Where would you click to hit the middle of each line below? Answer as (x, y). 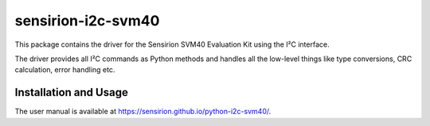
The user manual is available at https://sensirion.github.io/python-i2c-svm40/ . (143, 112)
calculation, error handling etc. (65, 70)
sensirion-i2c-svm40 (87, 21)
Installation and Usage (72, 92)
